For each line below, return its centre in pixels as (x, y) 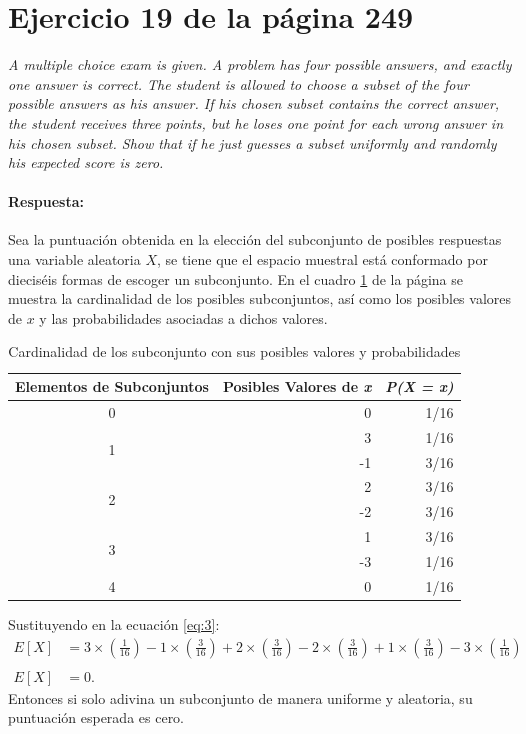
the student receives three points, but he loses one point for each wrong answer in (256, 122)
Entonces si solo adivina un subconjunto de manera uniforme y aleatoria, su (240, 697)
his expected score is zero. (86, 162)
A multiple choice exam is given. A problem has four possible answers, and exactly (260, 64)
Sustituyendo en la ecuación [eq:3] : (114, 623)
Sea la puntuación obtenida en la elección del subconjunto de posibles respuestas (255, 239)
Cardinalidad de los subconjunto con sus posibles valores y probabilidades (234, 351)
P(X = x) (419, 386)
